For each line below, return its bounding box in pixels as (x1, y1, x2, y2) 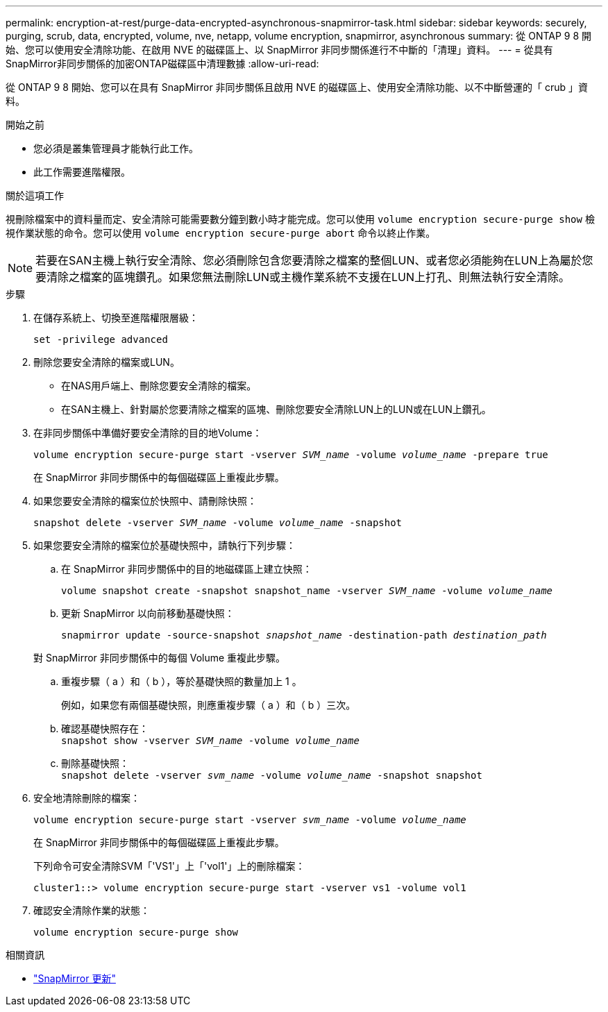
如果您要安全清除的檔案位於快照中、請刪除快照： (33, 495, 257, 507)
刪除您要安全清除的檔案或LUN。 (33, 356, 180, 368)
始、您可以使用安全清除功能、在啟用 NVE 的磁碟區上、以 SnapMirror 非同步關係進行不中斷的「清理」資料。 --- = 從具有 (6, 44, 553, 56)
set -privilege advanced (33, 334, 168, 345)
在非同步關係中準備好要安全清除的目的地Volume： (33, 427, 262, 439)
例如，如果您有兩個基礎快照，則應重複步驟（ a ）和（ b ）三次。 (61, 699, 356, 711)
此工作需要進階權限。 (33, 166, 130, 178)
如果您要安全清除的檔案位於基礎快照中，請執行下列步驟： (33, 539, 296, 551)
